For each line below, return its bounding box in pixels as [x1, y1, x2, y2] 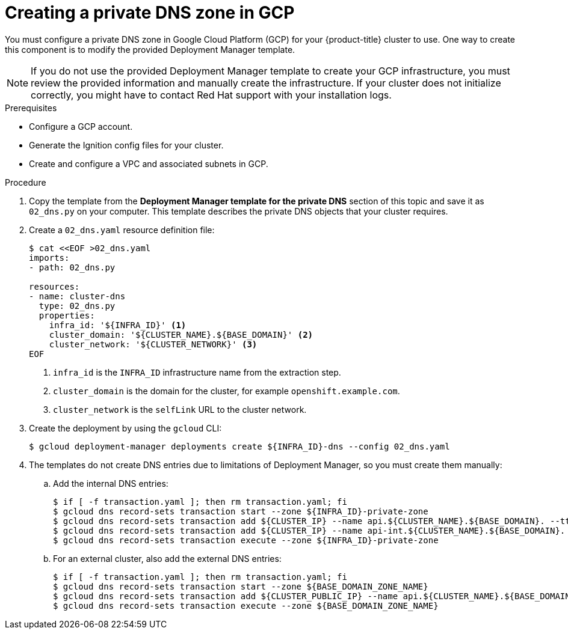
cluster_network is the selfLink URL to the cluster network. [53, 404, 307, 415]
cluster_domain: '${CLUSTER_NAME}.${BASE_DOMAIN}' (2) [49, 329, 313, 340]
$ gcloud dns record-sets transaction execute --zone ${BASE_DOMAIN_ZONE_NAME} [53, 600, 439, 611]
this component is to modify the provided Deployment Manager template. [5, 44, 295, 55]
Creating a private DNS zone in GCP [5, 2, 295, 23]
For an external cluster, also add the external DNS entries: [53, 553, 282, 564]
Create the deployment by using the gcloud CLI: [29, 422, 222, 433]
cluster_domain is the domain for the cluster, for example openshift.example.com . [53, 385, 400, 396]
